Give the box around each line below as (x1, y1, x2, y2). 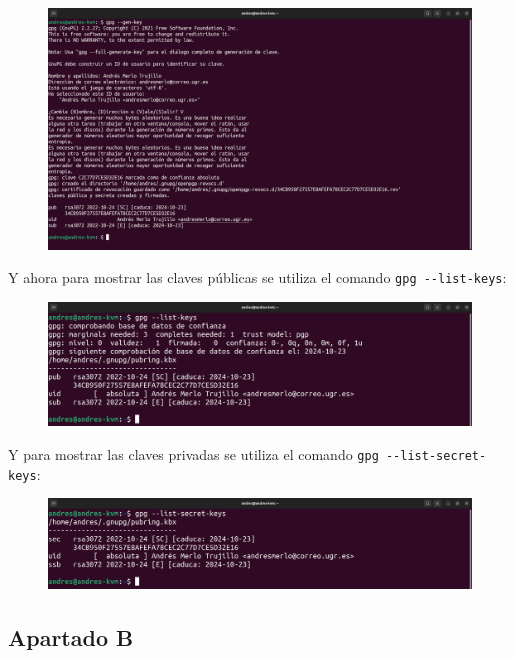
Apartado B (8, 621, 134, 652)
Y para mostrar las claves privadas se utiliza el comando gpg (8, 443, 379, 464)
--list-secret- (385, 448, 487, 463)
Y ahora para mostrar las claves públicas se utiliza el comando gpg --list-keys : (8, 267, 507, 288)
